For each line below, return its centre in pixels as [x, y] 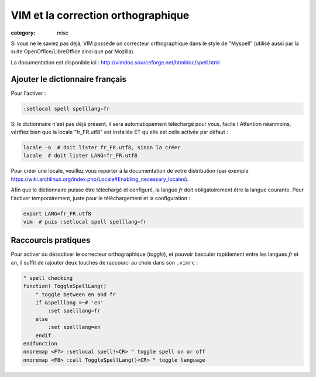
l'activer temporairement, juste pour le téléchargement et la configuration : [100, 198]
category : [23, 33]
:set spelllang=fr [74, 311]
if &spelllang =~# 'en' [69, 302]
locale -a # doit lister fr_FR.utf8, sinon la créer [102, 147]
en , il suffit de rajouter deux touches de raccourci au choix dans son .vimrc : [104, 262]
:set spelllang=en [74, 327]
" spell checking [48, 278]
